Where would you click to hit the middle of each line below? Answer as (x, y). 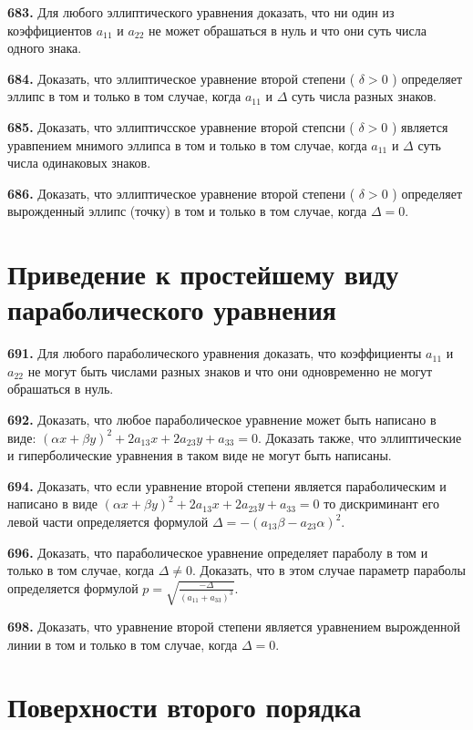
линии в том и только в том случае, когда (123, 644)
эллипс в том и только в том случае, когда (124, 96)
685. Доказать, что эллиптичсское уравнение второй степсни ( (181, 126)
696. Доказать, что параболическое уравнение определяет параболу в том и (218, 552)
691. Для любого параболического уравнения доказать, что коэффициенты (215, 353)
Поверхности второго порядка (185, 707)
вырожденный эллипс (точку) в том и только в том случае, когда (187, 211)
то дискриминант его (381, 504)
